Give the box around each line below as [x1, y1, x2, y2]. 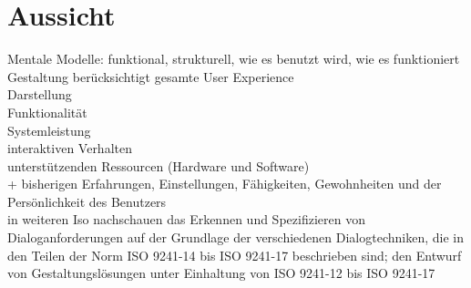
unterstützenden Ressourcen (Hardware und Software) [7, 156, 310, 175]
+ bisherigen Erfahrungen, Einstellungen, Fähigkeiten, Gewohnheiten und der [7, 174, 442, 193]
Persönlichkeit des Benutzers [7, 191, 167, 211]
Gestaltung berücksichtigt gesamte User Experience [7, 67, 294, 86]
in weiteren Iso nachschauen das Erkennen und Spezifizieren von [7, 210, 365, 229]
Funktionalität [7, 102, 87, 121]
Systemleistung [7, 120, 91, 139]
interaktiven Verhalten [7, 139, 132, 158]
